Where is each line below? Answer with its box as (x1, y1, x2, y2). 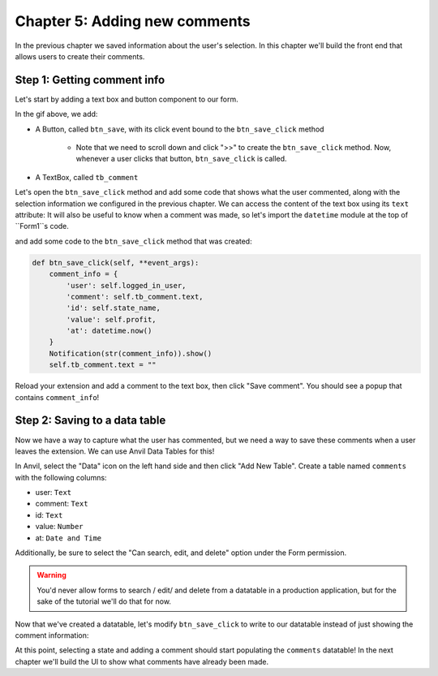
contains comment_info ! (15, 392, 100, 402)
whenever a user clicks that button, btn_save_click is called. (75, 154, 287, 164)
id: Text (35, 510, 63, 519)
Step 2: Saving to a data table (15, 414, 166, 428)
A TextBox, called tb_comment (35, 172, 139, 182)
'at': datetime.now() (66, 326, 152, 336)
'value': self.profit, (66, 315, 157, 324)
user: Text (35, 488, 72, 497)
